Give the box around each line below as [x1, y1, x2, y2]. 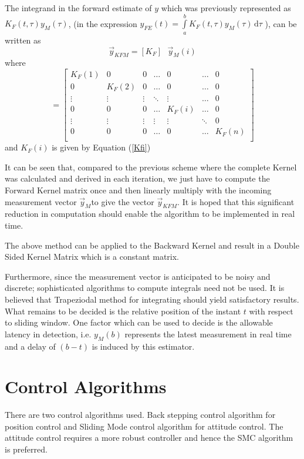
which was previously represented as [161, 2, 291, 14]
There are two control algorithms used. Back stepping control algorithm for [5, 408, 276, 421]
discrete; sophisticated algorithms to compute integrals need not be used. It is [5, 282, 285, 294]
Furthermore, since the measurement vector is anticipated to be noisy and [5, 270, 271, 282]
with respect [249, 304, 293, 317]
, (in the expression [68, 17, 137, 29]
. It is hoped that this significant [177, 195, 295, 207]
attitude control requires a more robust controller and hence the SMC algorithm [5, 431, 293, 444]
